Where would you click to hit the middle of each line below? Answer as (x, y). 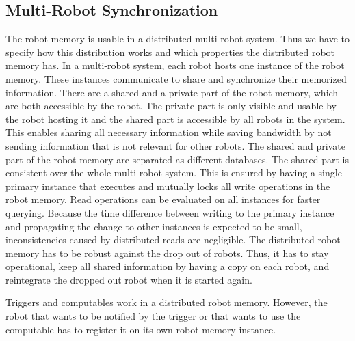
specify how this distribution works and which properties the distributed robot (170, 52)
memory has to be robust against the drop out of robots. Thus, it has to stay (167, 253)
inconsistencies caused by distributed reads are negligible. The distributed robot (173, 240)
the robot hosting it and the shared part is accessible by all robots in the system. (175, 119)
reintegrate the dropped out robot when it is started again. (129, 279)
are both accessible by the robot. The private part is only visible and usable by (171, 106)
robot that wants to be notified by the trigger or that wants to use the (153, 316)
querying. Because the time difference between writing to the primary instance (170, 212)
